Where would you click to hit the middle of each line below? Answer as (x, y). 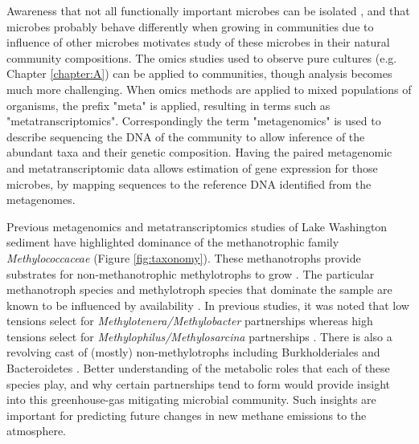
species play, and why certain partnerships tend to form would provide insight (199, 383)
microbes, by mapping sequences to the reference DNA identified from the (189, 183)
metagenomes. (41, 200)
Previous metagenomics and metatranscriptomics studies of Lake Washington (197, 226)
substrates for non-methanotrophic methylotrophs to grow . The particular (191, 273)
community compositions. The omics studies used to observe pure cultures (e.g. (202, 57)
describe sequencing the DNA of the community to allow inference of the (186, 136)
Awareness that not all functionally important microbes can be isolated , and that (208, 10)
